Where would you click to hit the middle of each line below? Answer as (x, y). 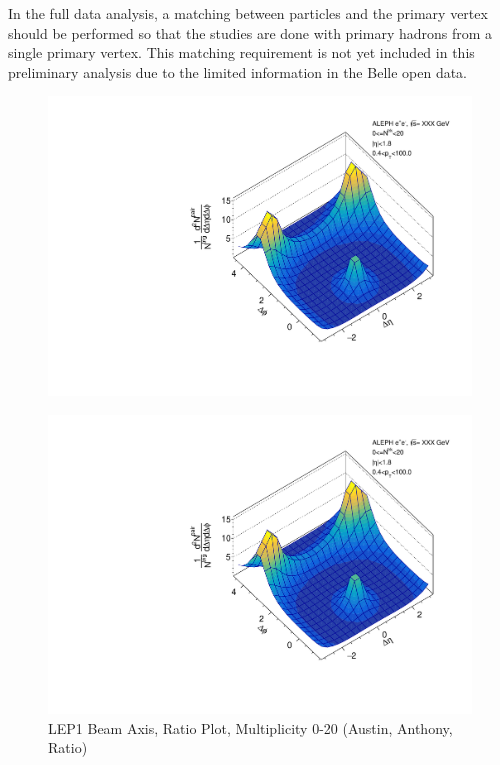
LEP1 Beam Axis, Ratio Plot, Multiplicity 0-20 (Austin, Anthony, (250, 727)
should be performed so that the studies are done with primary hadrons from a (250, 32)
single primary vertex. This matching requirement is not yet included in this (241, 52)
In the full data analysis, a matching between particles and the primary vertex (248, 13)
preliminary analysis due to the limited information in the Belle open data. (238, 71)
